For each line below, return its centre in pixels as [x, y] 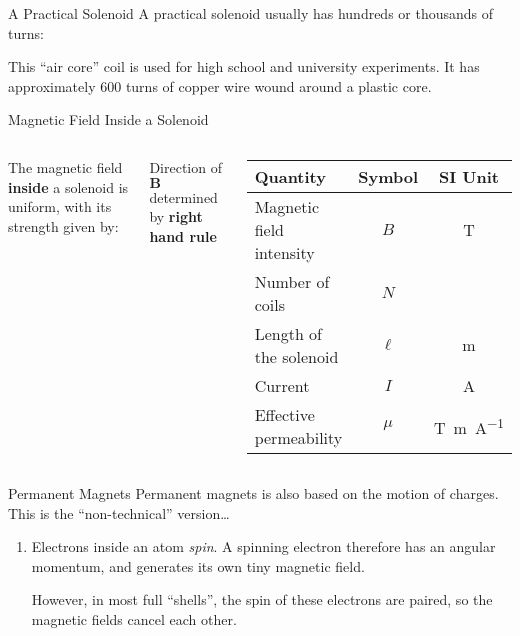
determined [183, 196]
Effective [284, 414]
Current [282, 385]
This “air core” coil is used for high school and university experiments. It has [244, 66]
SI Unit [469, 176]
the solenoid [296, 356]
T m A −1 [469, 426]
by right [176, 216]
